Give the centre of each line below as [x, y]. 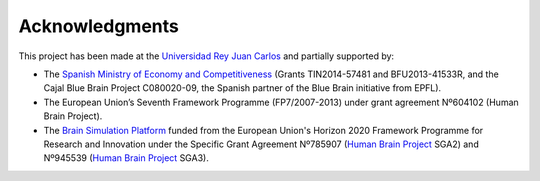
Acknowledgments [99, 26]
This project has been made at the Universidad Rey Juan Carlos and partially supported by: [206, 56]
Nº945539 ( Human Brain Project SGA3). [126, 158]
